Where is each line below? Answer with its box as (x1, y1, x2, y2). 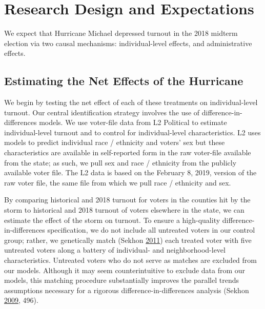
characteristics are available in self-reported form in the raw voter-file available (4, 147, 251, 158)
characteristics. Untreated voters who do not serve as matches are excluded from (4, 255, 257, 265)
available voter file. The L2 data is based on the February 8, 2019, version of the (4, 167, 257, 178)
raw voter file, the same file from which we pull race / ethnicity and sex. (4, 177, 231, 188)
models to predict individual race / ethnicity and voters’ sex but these (4, 137, 225, 148)
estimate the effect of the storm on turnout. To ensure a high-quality (4, 214, 220, 225)
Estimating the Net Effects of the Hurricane (4, 73, 243, 89)
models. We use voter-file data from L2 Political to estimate (39, 117, 227, 128)
